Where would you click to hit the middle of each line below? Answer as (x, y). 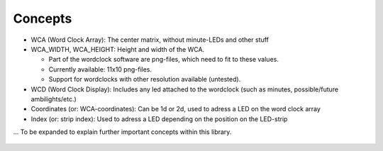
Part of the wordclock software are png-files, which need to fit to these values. (164, 60)
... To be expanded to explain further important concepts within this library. (122, 132)
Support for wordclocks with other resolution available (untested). (145, 79)
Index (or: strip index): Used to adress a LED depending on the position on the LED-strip (159, 119)
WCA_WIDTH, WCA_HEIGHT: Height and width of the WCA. (118, 49)
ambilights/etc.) (54, 99)
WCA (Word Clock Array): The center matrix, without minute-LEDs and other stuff (150, 40)
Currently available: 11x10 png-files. (100, 69)
